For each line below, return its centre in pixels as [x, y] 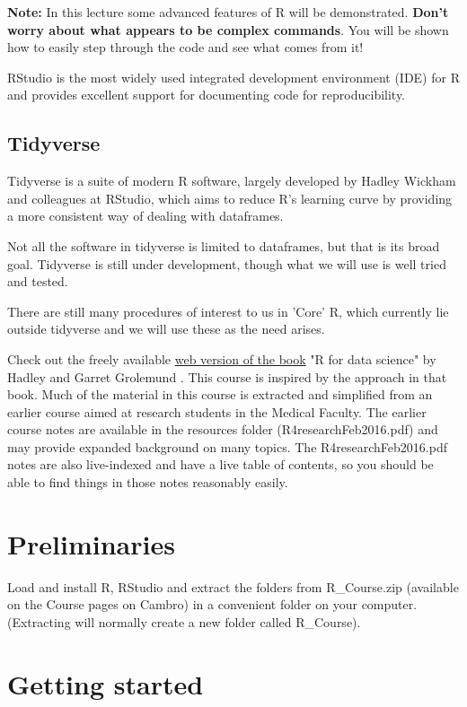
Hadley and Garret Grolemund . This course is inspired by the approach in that [227, 376]
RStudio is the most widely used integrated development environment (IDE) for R [233, 77]
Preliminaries [91, 543]
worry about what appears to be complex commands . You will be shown [228, 29]
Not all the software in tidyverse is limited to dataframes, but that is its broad [224, 245]
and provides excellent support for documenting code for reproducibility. [207, 95]
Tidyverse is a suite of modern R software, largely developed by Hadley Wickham [232, 181]
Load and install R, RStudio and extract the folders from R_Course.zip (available [233, 586]
